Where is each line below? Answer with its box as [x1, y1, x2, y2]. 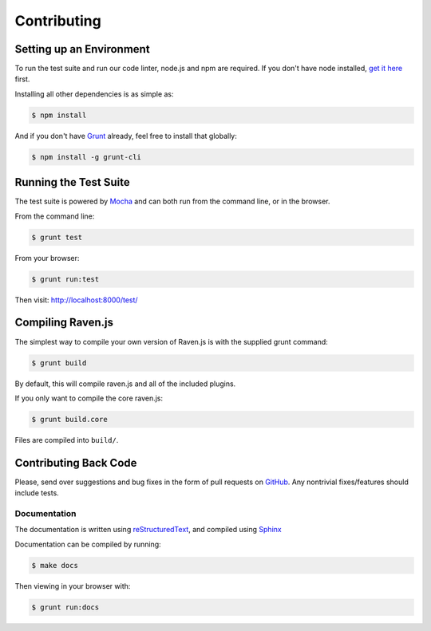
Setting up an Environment [14, 42, 151, 56]
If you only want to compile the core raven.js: [14, 393, 164, 403]
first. [14, 74, 30, 84]
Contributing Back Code [14, 456, 137, 470]
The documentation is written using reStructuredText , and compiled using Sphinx [14, 525, 283, 534]
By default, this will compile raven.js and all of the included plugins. [14, 379, 236, 388]
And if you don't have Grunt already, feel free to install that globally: [14, 131, 237, 140]
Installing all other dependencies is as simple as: [14, 89, 175, 99]
